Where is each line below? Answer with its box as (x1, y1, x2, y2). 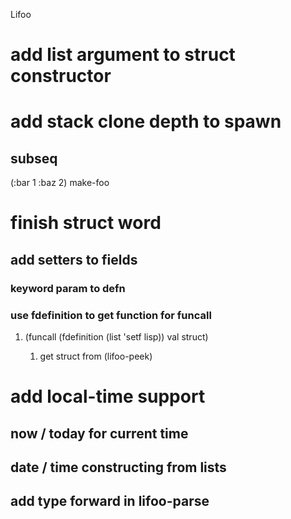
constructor (10, 65, 112, 88)
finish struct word (10, 212, 162, 234)
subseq (10, 150, 58, 167)
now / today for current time (10, 425, 189, 442)
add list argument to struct (10, 44, 236, 66)
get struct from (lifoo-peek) (39, 350, 153, 362)
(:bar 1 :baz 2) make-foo (10, 177, 110, 189)
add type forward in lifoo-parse (10, 493, 210, 510)
